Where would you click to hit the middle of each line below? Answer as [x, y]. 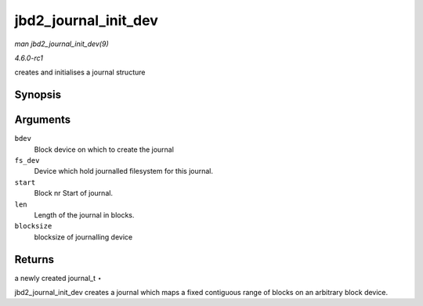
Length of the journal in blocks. [84, 214]
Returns [34, 259]
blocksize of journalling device [83, 237]
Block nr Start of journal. [74, 193]
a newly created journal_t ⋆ [58, 278]
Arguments [43, 120]
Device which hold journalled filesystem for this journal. [124, 171]
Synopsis [38, 95]
